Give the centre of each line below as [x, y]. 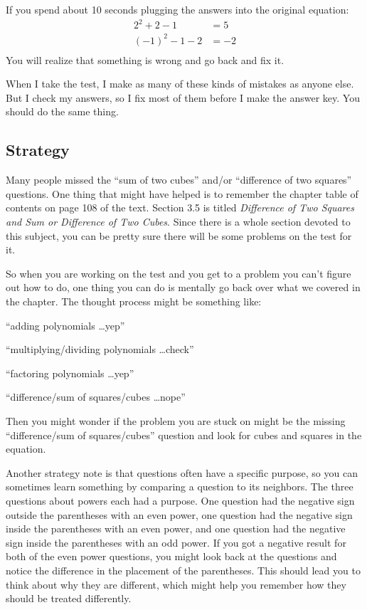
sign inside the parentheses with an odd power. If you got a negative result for [176, 542]
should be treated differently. [69, 598]
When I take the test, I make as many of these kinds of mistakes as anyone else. [180, 84]
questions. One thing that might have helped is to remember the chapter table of [182, 193]
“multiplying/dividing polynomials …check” [100, 349]
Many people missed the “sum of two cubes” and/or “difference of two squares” [179, 180]
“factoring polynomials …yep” [70, 373]
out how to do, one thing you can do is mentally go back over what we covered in [183, 287]
